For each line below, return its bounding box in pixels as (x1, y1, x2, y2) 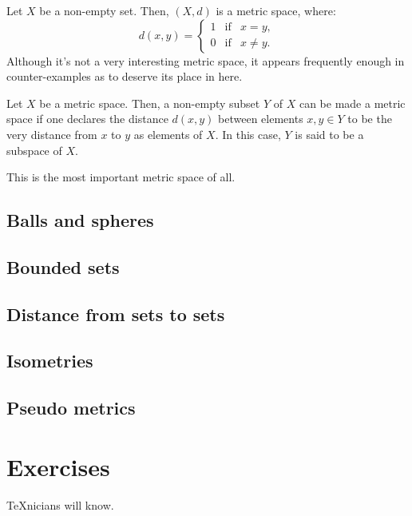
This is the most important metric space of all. (6, 169, 236, 185)
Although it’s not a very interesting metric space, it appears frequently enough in (6, 52, 405, 69)
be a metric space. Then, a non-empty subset (39, 94, 260, 111)
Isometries (6, 348, 93, 373)
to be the (347, 110, 392, 127)
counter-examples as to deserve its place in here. (6, 68, 243, 85)
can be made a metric (299, 94, 406, 111)
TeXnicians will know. (6, 496, 114, 513)
